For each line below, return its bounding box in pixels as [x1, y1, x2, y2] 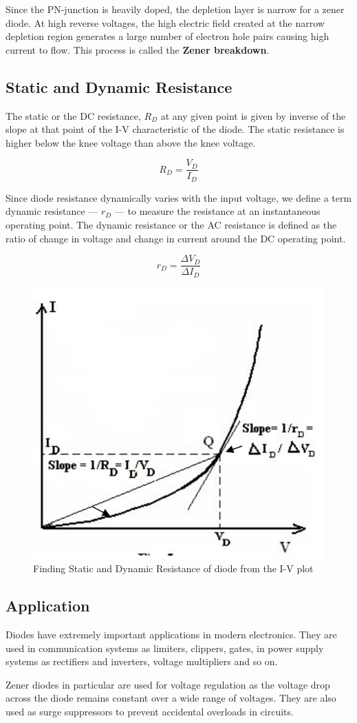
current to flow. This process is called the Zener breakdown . [6, 42, 270, 56]
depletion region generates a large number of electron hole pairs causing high [6, 29, 329, 43]
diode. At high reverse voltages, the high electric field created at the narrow [6, 15, 325, 30]
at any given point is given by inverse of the [160, 108, 346, 123]
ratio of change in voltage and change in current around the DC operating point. [6, 231, 346, 245]
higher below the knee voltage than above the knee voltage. [6, 135, 256, 149]
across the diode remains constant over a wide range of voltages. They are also [6, 691, 336, 705]
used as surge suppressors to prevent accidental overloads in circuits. [6, 704, 294, 718]
